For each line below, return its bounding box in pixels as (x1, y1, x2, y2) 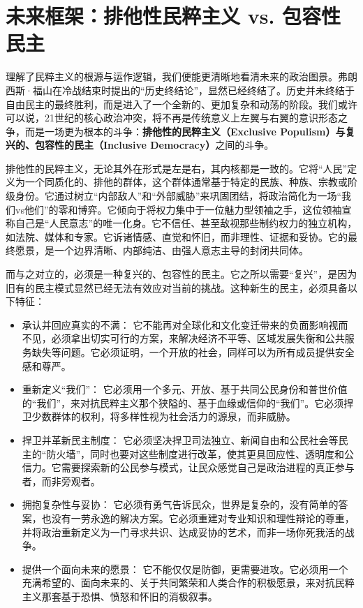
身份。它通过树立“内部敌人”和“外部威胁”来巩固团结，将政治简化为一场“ (15, 188, 342, 203)
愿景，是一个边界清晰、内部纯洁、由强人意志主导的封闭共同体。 (15, 243, 309, 258)
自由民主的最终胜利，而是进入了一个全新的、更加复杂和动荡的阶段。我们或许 (6, 96, 357, 111)
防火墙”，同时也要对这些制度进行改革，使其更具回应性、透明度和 (46, 446, 345, 461)
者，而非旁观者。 (22, 473, 101, 488)
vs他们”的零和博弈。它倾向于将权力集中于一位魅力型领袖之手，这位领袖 (15, 202, 342, 216)
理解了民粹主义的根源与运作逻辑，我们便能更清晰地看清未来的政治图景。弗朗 (6, 69, 357, 84)
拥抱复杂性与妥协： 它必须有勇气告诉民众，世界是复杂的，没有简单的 (22, 497, 339, 512)
